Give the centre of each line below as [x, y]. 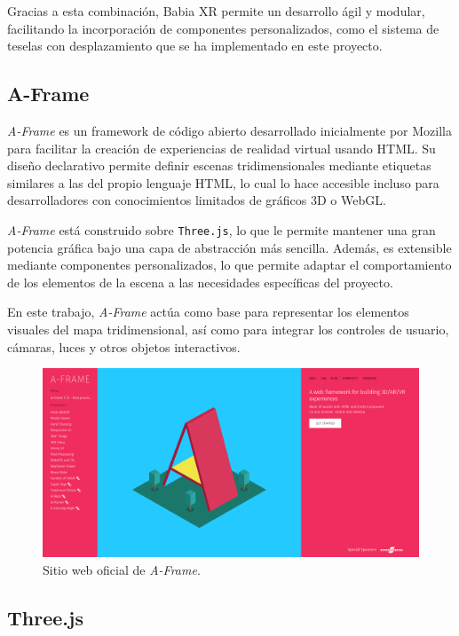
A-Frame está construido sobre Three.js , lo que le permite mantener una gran [222, 229]
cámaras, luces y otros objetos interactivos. [124, 346]
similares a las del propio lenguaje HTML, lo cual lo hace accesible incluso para [223, 182]
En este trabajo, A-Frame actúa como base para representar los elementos [208, 312]
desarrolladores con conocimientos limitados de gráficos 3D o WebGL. [197, 200]
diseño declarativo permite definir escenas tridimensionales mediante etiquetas [219, 165]
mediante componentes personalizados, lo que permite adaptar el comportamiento [229, 265]
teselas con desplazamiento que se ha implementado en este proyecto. [195, 46]
